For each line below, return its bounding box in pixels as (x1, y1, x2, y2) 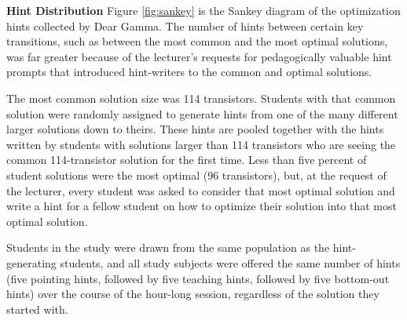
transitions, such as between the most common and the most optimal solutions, (6, 33, 388, 49)
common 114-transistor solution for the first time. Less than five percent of (6, 151, 367, 168)
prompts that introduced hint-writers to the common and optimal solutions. (6, 64, 372, 80)
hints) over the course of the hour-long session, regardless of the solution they (6, 285, 379, 302)
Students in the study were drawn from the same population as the (6, 239, 330, 256)
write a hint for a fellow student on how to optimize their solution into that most (6, 198, 397, 214)
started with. (6, 300, 68, 317)
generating (6, 254, 57, 271)
